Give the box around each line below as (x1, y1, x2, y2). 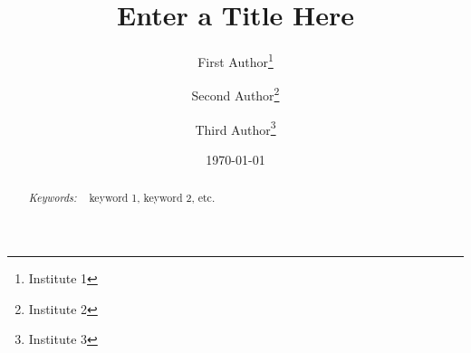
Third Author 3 (195, 117, 276, 138)
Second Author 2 (191, 83, 280, 105)
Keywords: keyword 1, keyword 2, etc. (28, 190, 216, 205)
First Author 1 (197, 50, 274, 71)
